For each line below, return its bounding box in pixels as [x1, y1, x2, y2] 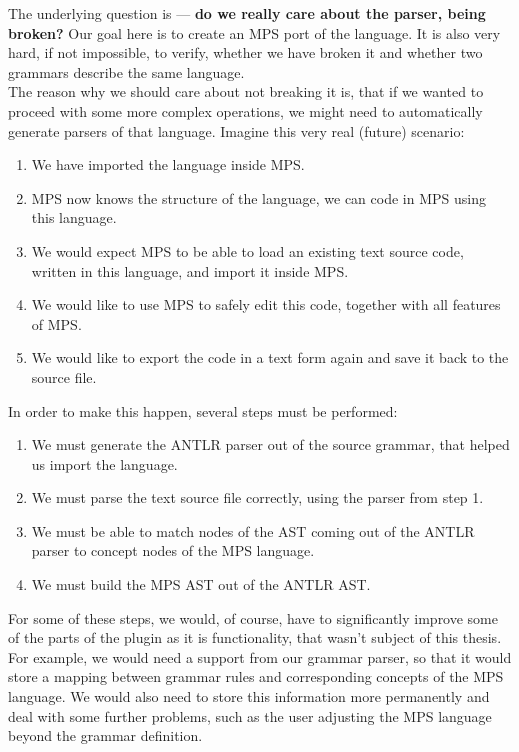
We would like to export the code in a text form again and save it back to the [31, 347, 509, 368]
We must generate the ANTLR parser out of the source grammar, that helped [31, 434, 510, 455]
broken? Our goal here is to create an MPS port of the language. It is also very [8, 22, 501, 43]
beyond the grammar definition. [8, 725, 203, 746]
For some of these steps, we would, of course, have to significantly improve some [8, 607, 498, 628]
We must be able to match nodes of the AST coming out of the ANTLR [31, 520, 475, 541]
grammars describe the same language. [8, 61, 245, 82]
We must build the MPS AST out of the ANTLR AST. [31, 574, 371, 595]
